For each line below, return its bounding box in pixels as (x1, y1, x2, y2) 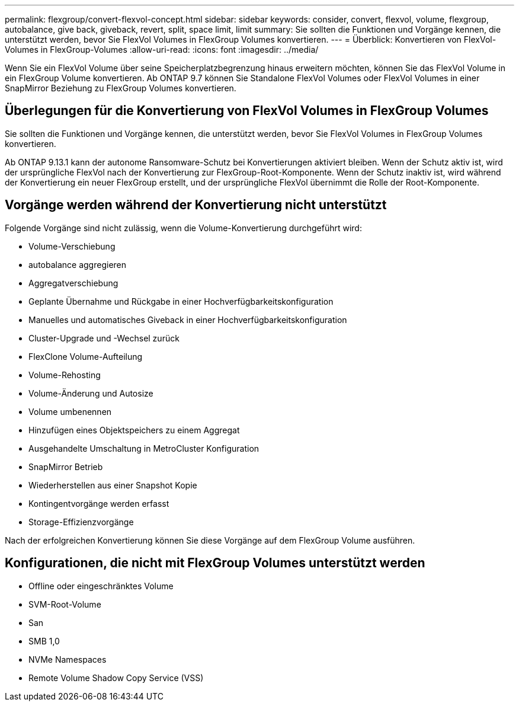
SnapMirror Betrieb (28, 461, 103, 472)
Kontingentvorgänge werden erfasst (28, 498, 169, 509)
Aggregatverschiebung (28, 277, 118, 288)
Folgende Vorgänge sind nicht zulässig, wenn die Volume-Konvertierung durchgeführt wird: (5, 222, 362, 233)
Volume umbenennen (28, 406, 112, 417)
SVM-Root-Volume (28, 599, 101, 609)
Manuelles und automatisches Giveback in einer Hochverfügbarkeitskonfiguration (28, 314, 347, 325)
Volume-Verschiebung (28, 241, 116, 251)
